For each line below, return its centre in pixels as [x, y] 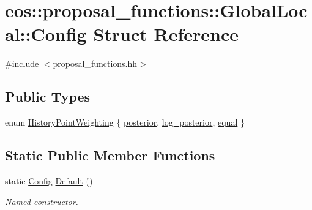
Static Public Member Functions [110, 155]
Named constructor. [42, 201]
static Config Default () [49, 180]
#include [22, 63]
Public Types [48, 96]
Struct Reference [166, 34]
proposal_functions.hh [95, 63]
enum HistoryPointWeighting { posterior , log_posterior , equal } [125, 122]
